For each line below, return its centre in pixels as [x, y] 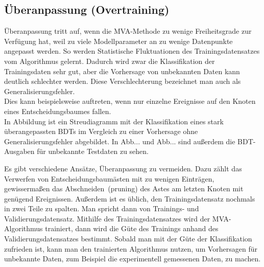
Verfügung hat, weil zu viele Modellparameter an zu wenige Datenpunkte [118, 41]
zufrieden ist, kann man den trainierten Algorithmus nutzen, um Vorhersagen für [131, 248]
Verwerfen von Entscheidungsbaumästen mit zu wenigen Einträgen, [109, 178]
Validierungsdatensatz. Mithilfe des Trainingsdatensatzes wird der [107, 218]
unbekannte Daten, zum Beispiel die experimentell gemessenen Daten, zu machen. [133, 259]
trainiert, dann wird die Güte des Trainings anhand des [132, 228]
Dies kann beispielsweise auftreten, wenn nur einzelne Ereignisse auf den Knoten [130, 101]
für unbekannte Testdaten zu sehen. [93, 151]
